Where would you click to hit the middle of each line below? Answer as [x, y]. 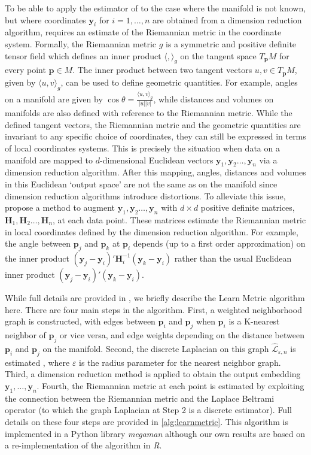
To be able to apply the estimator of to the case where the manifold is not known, [155, 8]
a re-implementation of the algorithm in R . [83, 445]
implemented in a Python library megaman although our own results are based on [155, 433]
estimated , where [37, 362]
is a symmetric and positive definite [231, 43]
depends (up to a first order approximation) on [219, 243]
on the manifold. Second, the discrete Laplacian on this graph [156, 348]
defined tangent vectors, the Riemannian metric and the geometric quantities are [153, 124]
